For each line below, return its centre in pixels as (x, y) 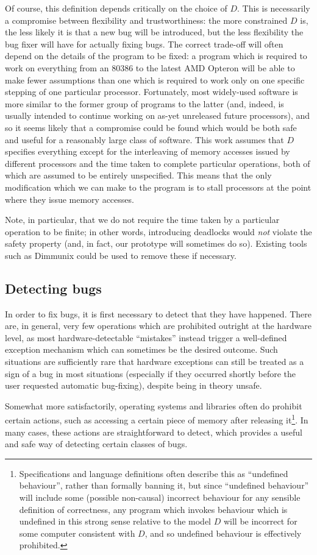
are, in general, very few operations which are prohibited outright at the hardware (158, 326)
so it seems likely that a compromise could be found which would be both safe (151, 127)
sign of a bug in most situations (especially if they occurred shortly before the (151, 373)
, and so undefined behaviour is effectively (223, 533)
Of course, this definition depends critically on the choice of (116, 8)
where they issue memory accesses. (69, 199)
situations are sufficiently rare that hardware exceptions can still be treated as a (155, 362)
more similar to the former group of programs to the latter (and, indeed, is (144, 103)
